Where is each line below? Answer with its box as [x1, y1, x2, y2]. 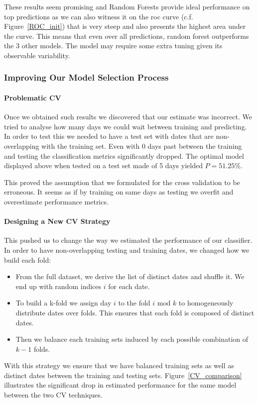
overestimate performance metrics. [4, 196, 109, 206]
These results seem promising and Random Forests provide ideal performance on [4, 1, 250, 11]
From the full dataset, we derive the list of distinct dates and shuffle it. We [15, 271, 245, 282]
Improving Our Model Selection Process [4, 71, 169, 84]
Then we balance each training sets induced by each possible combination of [15, 334, 249, 344]
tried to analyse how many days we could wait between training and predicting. [4, 121, 247, 131]
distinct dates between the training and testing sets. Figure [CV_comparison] [4, 370, 242, 380]
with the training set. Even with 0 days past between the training [41, 140, 242, 151]
